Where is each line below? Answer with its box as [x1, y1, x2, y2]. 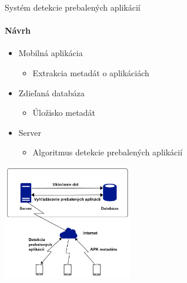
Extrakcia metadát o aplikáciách [32, 66, 149, 79]
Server [18, 126, 41, 138]
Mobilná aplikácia [18, 47, 83, 59]
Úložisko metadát [32, 106, 95, 119]
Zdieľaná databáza [18, 86, 85, 99]
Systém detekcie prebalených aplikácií [5, 1, 141, 13]
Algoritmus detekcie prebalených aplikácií [32, 146, 183, 158]
